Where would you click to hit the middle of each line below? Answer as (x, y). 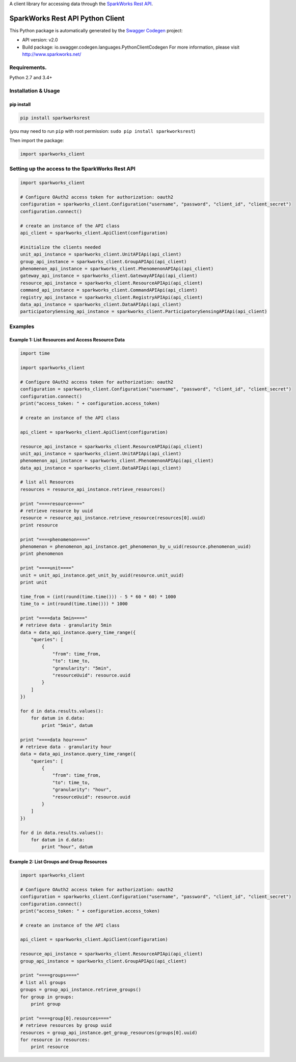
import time (35, 353)
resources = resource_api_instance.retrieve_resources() (93, 489)
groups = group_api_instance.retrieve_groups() (80, 990)
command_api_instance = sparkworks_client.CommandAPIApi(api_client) (109, 290)
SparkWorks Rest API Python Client (67, 18)
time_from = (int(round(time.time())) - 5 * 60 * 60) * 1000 (98, 596)
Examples (22, 326)
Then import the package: (37, 141)
